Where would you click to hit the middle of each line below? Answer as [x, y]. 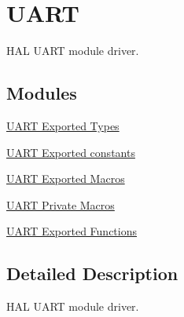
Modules [42, 93]
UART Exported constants [71, 152]
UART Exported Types [63, 125]
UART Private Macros [61, 204]
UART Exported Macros [66, 179]
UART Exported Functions [72, 231]
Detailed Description [92, 273]
